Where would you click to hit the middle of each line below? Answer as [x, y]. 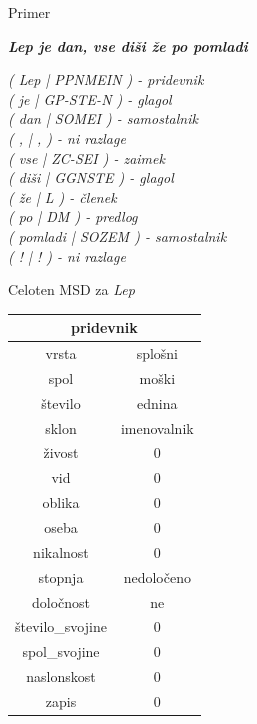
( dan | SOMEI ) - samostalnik [103, 118]
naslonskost [61, 676]
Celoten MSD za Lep [71, 289]
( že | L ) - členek [62, 196]
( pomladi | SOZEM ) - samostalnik [117, 235]
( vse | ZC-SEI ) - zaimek [86, 157]
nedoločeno [157, 576]
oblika [61, 502]
